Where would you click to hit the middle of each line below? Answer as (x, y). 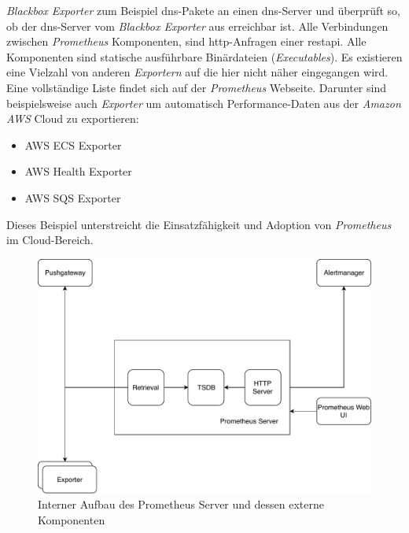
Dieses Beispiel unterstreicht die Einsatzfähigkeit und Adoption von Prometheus (199, 224)
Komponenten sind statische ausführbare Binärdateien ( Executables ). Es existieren (204, 56)
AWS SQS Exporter (73, 197)
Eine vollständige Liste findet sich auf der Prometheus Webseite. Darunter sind (196, 87)
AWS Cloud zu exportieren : (73, 118)
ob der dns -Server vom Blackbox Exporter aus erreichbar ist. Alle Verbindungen (197, 26)
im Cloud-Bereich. (50, 240)
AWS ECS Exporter (73, 144)
